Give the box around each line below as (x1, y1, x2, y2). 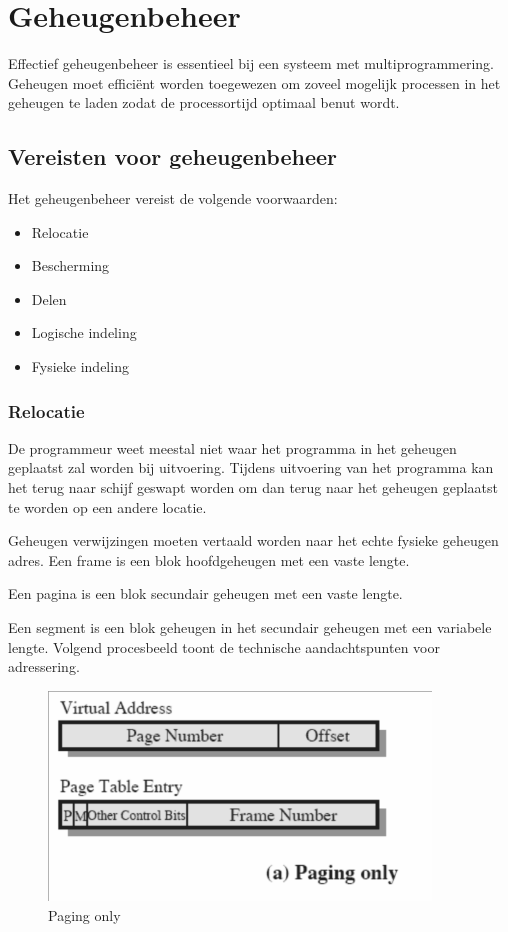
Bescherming (31, 255, 110, 276)
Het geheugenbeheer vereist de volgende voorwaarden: (8, 188, 338, 209)
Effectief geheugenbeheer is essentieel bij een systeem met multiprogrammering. (8, 53, 494, 74)
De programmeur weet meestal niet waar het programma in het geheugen (8, 437, 457, 458)
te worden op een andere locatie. (8, 496, 207, 517)
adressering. (8, 656, 80, 677)
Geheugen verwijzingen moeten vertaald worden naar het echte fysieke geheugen (8, 530, 499, 551)
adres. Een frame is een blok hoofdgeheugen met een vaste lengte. (8, 549, 410, 570)
